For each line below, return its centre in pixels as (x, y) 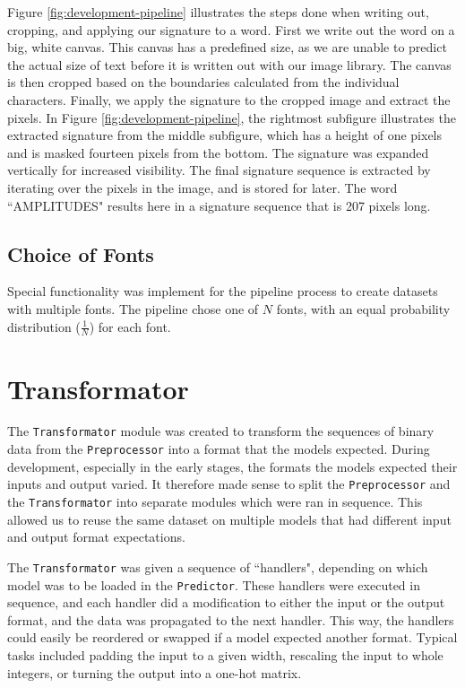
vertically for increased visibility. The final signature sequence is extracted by (219, 170)
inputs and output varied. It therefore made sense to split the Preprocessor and (229, 484)
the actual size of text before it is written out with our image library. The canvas (229, 64)
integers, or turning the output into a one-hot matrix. (155, 672)
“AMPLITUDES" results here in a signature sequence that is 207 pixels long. (219, 205)
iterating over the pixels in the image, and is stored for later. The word (202, 187)
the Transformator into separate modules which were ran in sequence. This (215, 502)
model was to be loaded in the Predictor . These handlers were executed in (214, 584)
